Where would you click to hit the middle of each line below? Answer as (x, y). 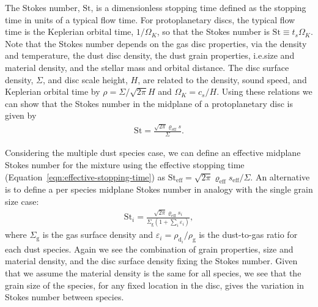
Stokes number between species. (65, 297)
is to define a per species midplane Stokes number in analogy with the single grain (159, 189)
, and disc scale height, (85, 79)
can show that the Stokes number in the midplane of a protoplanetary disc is (149, 103)
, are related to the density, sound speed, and (222, 79)
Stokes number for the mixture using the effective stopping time (125, 164)
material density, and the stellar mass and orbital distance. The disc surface (147, 67)
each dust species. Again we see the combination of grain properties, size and (149, 249)
